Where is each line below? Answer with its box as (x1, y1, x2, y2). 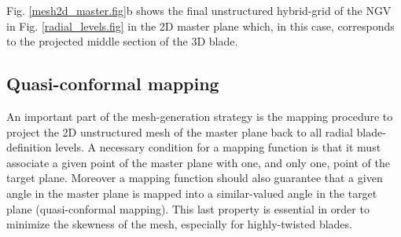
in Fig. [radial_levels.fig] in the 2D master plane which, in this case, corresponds (6, 17, 395, 34)
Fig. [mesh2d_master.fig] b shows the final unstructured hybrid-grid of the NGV (6, 2, 392, 18)
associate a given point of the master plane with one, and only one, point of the (6, 154, 390, 170)
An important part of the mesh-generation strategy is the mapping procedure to (6, 108, 393, 124)
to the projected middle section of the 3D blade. (6, 33, 238, 49)
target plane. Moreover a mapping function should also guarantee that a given (6, 170, 383, 186)
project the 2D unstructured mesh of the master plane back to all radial (6, 123, 353, 140)
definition (6, 139, 52, 155)
